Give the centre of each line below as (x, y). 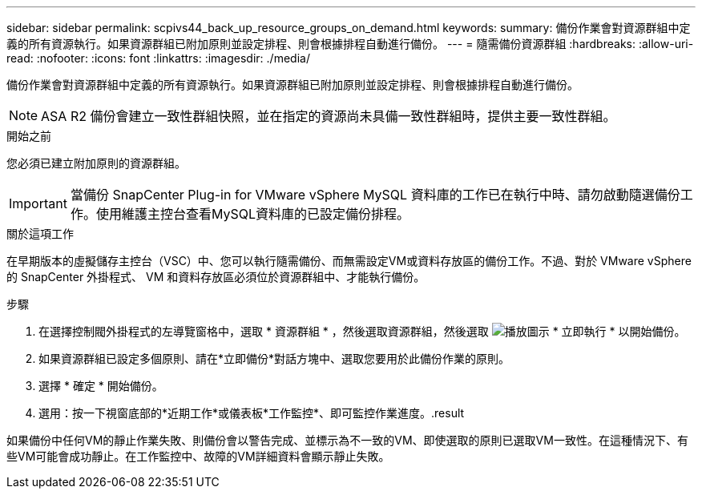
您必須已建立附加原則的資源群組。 (96, 163)
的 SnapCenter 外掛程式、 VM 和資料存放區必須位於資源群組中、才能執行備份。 (216, 277)
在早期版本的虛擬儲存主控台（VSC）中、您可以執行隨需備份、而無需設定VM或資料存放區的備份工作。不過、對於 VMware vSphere (349, 261)
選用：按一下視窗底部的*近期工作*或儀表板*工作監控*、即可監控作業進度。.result (252, 413)
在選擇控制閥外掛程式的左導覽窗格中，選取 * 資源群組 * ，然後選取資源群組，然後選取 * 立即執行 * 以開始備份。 (362, 331)
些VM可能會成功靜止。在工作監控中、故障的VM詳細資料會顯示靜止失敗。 (198, 456)
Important (38, 203)
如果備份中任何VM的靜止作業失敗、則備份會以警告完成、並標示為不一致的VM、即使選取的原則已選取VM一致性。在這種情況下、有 (347, 440)
